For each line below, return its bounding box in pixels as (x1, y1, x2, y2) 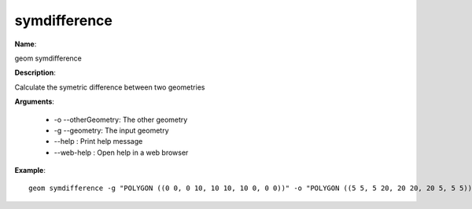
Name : (14, 39, 37, 49)
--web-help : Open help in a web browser (53, 148, 189, 157)
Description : (14, 68, 57, 78)
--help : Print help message (53, 137, 143, 146)
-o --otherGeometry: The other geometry (53, 115, 188, 124)
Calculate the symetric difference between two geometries (14, 82, 205, 92)
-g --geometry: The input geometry (53, 126, 169, 135)
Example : (14, 166, 46, 175)
